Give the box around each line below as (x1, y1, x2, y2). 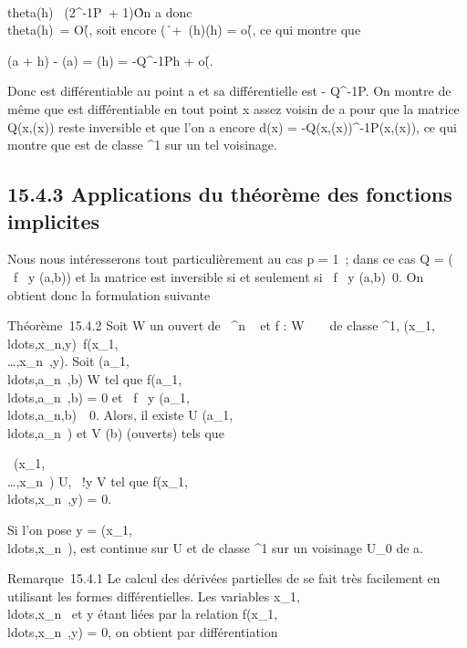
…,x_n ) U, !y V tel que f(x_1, (7, 471, 189, 490)
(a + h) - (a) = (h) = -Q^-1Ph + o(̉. (7, 50, 213, 69)
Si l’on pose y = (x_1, (7, 520, 132, 539)
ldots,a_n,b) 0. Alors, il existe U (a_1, (7, 405, 233, 424)
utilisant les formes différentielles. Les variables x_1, (7, 586, 300, 605)
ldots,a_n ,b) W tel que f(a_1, (7, 369, 182, 388)
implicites (7, 206, 100, 235)
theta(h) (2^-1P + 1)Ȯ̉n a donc (7, 2, 192, 21)
